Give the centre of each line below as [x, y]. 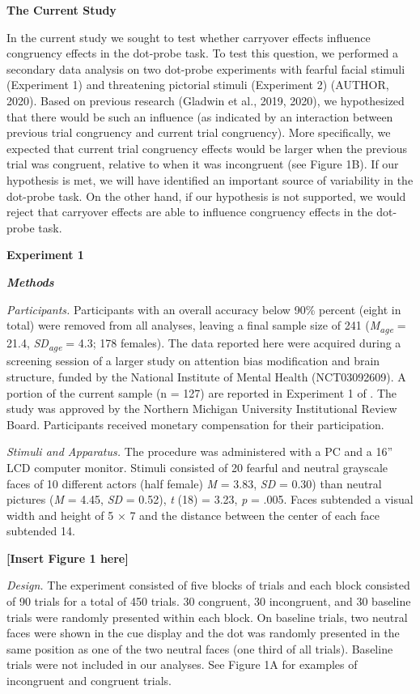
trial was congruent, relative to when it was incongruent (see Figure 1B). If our [203, 164]
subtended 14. [41, 531]
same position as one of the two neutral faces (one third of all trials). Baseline [200, 648]
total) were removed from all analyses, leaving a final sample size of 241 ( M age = [206, 326]
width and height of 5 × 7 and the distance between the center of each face [193, 515]
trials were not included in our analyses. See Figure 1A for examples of [182, 664]
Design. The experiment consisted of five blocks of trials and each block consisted [208, 585]
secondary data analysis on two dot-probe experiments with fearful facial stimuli [206, 68]
